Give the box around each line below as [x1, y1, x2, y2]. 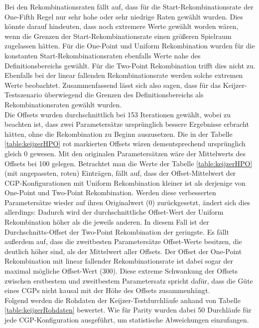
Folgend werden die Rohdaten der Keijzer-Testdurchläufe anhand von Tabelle [4, 295, 241, 305]
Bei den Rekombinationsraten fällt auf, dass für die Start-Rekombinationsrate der [4, 1, 254, 11]
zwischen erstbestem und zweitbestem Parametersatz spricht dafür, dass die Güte [4, 275, 253, 286]
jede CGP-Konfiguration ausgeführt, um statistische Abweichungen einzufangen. [4, 315, 249, 325]
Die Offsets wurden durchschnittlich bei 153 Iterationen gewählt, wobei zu [4, 109, 231, 119]
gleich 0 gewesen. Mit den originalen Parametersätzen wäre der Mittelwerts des [4, 148, 246, 158]
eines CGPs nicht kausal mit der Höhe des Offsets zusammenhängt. [4, 285, 210, 296]
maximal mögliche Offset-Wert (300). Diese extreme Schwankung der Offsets [4, 266, 238, 276]
